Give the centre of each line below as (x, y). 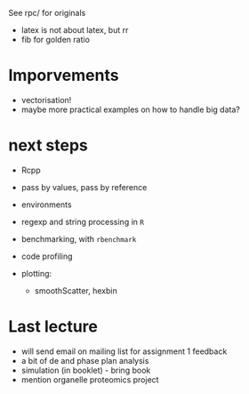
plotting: (36, 273)
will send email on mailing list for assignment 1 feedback (124, 351)
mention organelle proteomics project (90, 379)
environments (46, 205)
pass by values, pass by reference (84, 187)
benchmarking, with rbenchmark (79, 238)
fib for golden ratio (56, 40)
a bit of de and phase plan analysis (85, 360)
